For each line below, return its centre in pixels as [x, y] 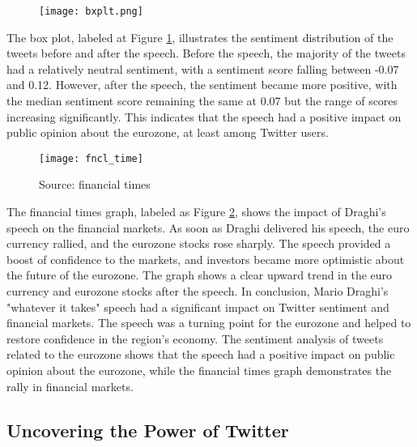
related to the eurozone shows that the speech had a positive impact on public [201, 354]
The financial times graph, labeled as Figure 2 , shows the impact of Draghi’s [196, 212]
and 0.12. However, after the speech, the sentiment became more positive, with [202, 85]
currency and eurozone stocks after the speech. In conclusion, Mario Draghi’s [198, 291]
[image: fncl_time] [91, 158]
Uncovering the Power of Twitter [148, 430]
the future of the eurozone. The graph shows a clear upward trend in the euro [200, 275]
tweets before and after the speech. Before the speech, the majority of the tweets [206, 53]
